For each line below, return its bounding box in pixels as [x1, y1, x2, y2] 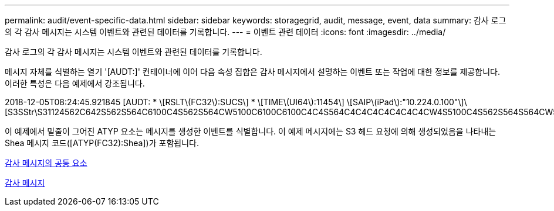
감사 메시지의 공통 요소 [5, 158, 87, 168]
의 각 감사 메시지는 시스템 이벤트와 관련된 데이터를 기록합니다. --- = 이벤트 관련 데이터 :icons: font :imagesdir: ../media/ [5, 27, 446, 37]
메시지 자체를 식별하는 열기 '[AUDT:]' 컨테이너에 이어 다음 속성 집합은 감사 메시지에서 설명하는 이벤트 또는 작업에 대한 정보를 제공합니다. [5, 67, 500, 77]
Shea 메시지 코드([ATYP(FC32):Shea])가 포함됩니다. [5, 138, 199, 148]
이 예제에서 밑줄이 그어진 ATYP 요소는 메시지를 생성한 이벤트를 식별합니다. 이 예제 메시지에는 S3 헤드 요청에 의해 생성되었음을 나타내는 [5, 126, 496, 136]
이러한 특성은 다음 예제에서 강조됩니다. [5, 78, 145, 88]
